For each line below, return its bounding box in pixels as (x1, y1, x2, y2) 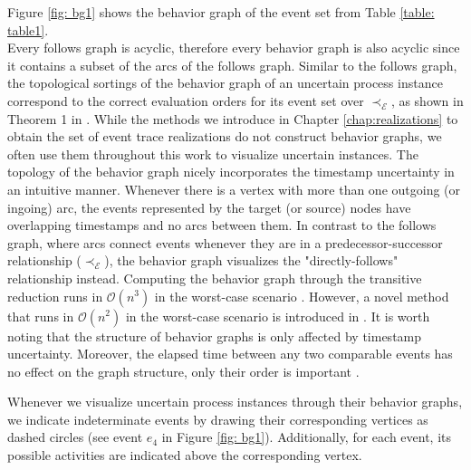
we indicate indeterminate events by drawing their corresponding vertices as (7, 409, 428, 428)
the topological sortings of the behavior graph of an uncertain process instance (7, 73, 443, 92)
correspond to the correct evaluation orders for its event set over (7, 91, 364, 110)
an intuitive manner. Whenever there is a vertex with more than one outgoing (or (7, 179, 461, 198)
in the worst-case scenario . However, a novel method (154, 286, 449, 305)
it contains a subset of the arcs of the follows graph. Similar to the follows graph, (7, 55, 457, 74)
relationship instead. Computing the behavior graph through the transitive (7, 268, 422, 287)
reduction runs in (7, 286, 103, 305)
